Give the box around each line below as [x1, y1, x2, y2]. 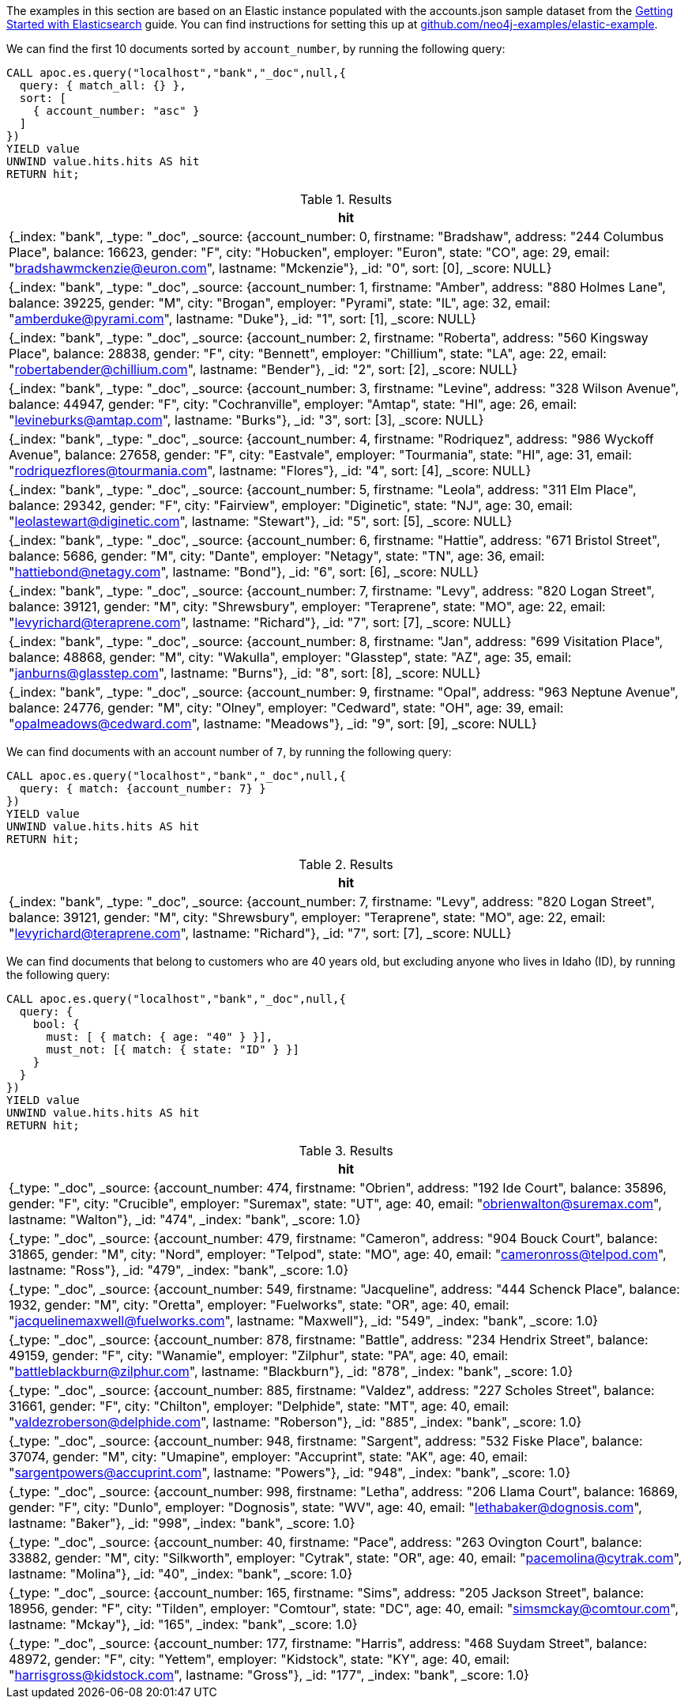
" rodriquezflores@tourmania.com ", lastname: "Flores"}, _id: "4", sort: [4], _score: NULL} [9, 463, 532, 478]
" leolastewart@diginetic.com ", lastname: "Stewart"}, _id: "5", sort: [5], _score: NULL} [9, 513, 513, 529]
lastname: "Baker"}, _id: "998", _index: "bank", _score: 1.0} [9, 1515, 355, 1531]
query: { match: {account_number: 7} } [19, 782, 266, 795]
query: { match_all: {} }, [19, 79, 186, 92]
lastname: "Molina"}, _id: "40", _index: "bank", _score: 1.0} [9, 1566, 353, 1582]
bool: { [32, 1018, 80, 1030]
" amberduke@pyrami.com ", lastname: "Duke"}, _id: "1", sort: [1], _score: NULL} [9, 311, 476, 327]
